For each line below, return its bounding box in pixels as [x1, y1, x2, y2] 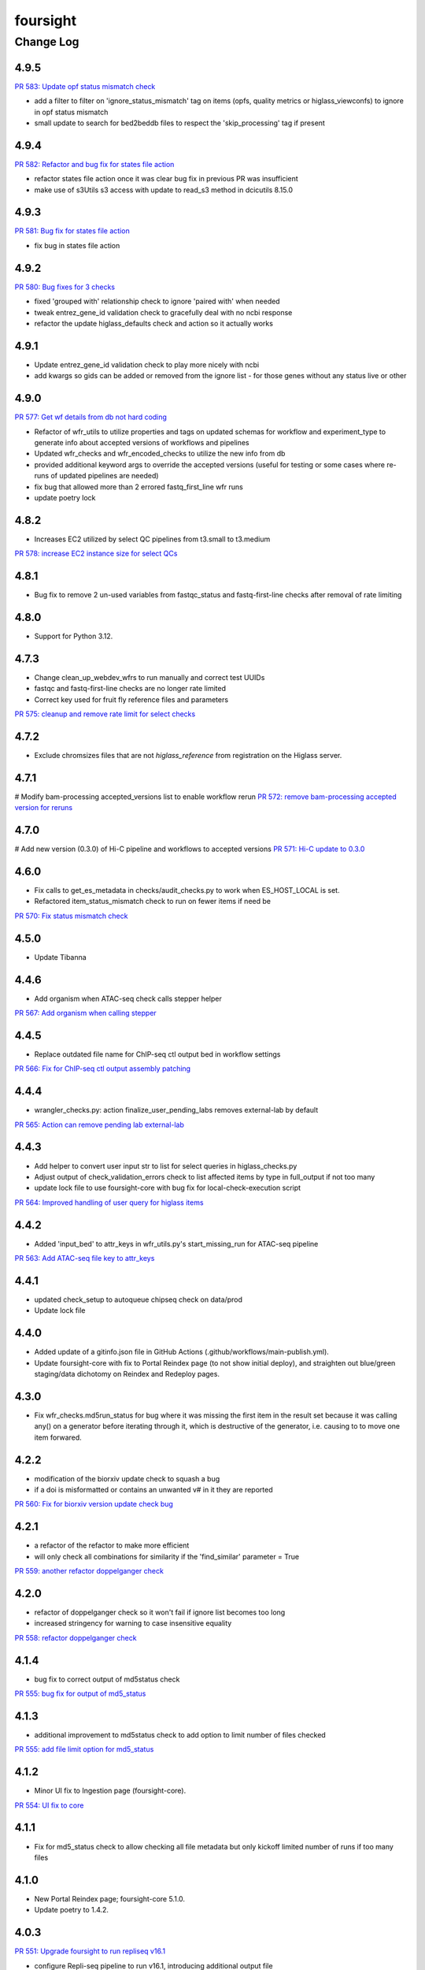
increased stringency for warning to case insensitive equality [34, 1619, 232, 1628]
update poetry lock [34, 492, 96, 502]
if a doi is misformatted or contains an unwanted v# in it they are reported [34, 1485, 273, 1495]
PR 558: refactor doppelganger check [14, 1633, 137, 1642]
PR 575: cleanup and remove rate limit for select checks [14, 709, 196, 719]
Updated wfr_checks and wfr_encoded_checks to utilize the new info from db [34, 449, 286, 459]
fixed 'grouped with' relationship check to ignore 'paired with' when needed [34, 296, 280, 307]
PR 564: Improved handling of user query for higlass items [14, 1198, 204, 1207]
